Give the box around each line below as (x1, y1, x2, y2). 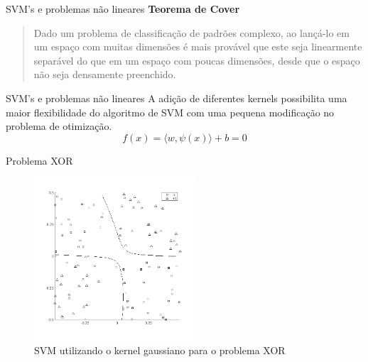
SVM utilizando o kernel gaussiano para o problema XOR (34, 343, 286, 358)
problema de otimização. (6, 119, 112, 133)
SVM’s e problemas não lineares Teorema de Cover (6, 1, 240, 16)
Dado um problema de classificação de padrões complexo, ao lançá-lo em (33, 25, 350, 40)
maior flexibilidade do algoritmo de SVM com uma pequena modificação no (6, 104, 335, 119)
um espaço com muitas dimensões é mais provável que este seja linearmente (33, 39, 362, 54)
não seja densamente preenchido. (33, 67, 176, 82)
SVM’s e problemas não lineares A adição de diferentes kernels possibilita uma (6, 90, 347, 105)
